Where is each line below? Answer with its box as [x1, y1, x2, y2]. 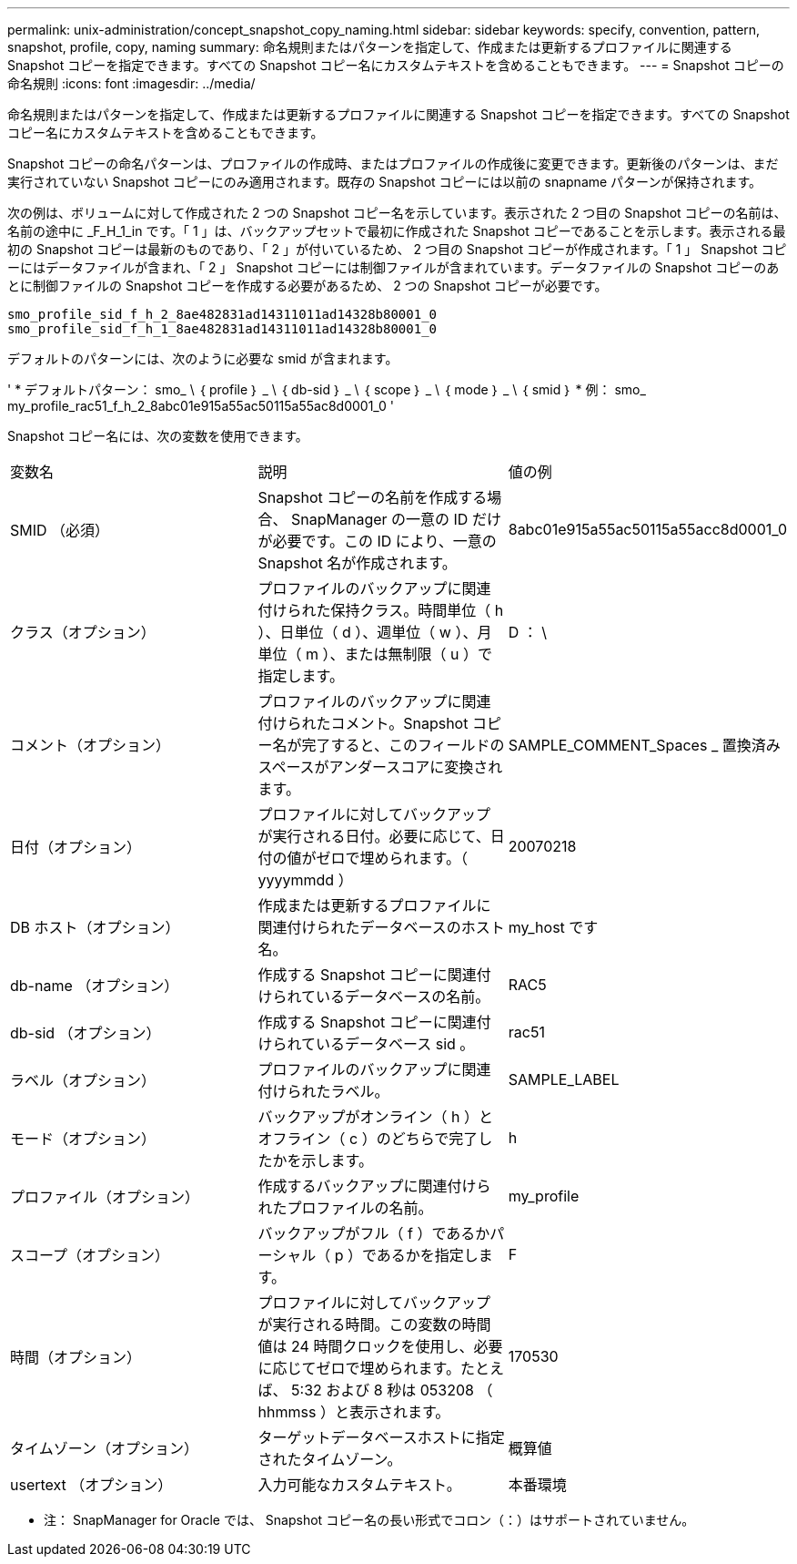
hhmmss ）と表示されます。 [257, 1403, 450, 1421]
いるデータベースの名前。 [316, 987, 490, 1006]
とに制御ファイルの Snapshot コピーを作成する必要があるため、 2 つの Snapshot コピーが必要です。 [7, 278, 608, 293]
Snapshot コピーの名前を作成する [257, 488, 488, 506]
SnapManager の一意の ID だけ [291, 510, 501, 528]
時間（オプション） [10, 1348, 142, 1366]
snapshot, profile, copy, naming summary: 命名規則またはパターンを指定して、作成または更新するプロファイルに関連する [7, 39, 732, 55]
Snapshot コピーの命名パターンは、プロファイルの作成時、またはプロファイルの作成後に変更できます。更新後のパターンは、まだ [7, 156, 779, 171]
